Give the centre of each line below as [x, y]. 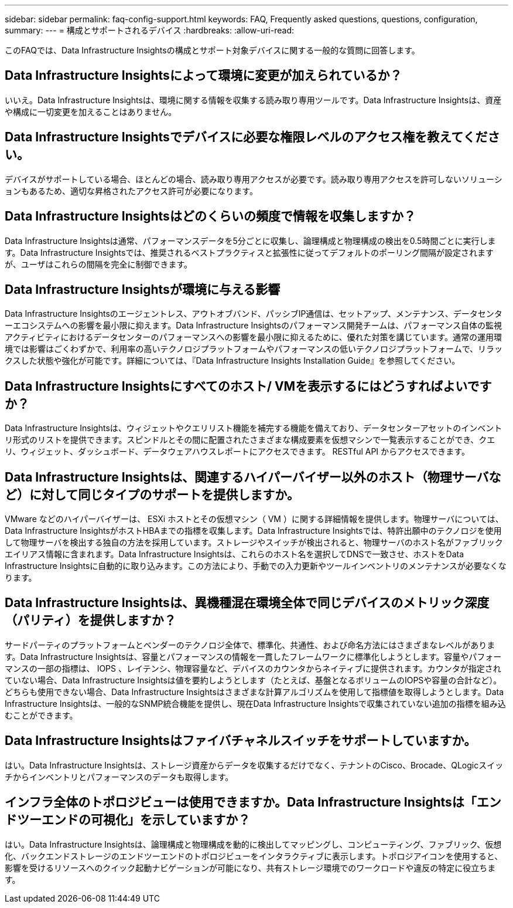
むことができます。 [41, 715]
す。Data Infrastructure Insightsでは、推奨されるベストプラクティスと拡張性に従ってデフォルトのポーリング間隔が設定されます [249, 252]
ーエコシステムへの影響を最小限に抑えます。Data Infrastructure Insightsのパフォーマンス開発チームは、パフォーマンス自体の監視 [253, 326]
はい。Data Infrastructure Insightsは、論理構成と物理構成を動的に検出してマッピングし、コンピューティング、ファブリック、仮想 [253, 844]
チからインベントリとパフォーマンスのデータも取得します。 [119, 777]
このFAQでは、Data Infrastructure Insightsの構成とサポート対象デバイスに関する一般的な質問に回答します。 [212, 50]
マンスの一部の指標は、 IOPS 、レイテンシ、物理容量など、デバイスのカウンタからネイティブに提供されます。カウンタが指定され [253, 668]
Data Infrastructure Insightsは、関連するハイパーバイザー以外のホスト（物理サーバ [247, 477]
